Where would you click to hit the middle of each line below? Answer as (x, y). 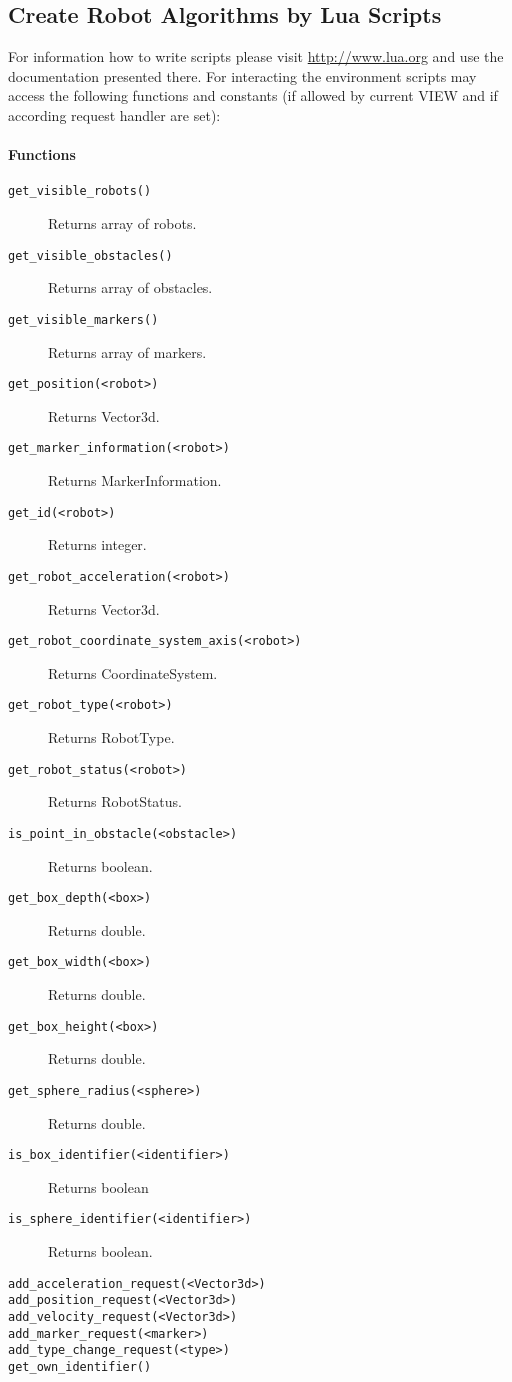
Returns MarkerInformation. (135, 480)
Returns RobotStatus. (115, 801)
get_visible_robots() (80, 191)
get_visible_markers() (83, 319)
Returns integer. (97, 544)
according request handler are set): (114, 114)
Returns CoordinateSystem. (133, 672)
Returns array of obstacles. (130, 287)
